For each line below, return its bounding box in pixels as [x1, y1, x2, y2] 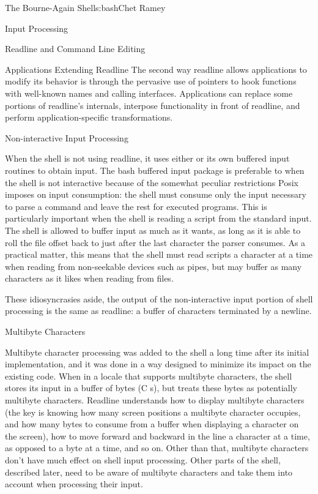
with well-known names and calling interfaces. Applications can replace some [5, 86, 293, 99]
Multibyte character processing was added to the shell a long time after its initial [5, 345, 309, 358]
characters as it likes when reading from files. [5, 272, 174, 285]
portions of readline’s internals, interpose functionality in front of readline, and [5, 99, 300, 111]
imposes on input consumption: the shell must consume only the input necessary [5, 188, 306, 201]
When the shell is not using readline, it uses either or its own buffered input [5, 152, 290, 165]
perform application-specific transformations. [5, 111, 173, 124]
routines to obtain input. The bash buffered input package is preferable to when [5, 163, 305, 176]
